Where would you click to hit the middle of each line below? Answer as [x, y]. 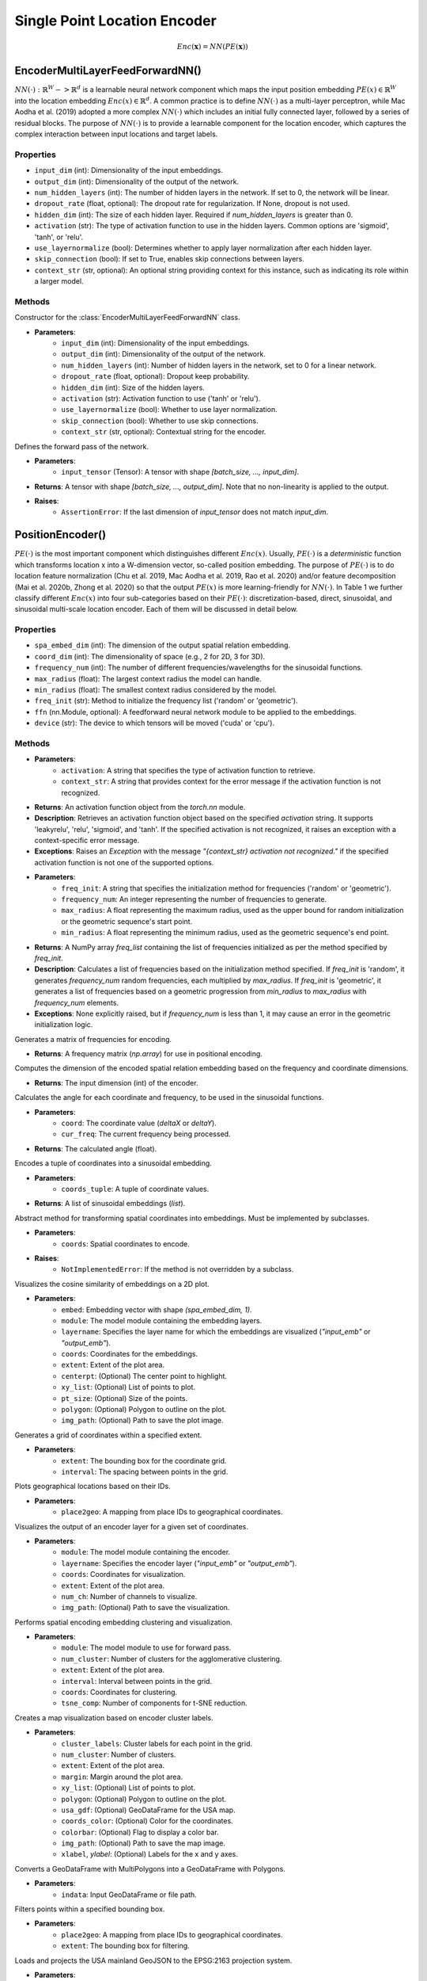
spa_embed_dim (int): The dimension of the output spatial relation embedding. [162, 645]
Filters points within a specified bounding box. [90, 1909]
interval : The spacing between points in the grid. [145, 1471]
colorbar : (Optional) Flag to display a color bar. [140, 1832]
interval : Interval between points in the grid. [137, 1681]
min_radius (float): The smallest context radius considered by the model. [155, 690]
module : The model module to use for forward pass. [146, 1647]
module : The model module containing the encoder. [146, 1552]
